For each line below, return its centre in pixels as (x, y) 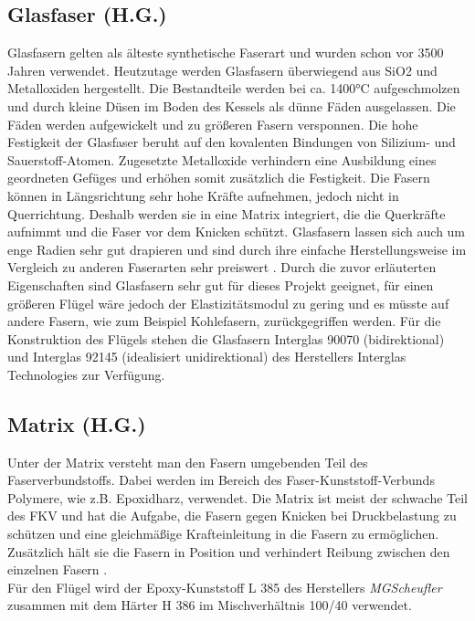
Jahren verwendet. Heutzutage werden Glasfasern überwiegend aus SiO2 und (222, 70)
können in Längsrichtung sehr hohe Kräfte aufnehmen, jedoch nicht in (203, 195)
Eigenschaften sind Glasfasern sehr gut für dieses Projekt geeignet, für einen (221, 284)
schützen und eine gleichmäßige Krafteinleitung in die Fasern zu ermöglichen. (223, 534)
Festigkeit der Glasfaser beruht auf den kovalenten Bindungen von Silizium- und (232, 142)
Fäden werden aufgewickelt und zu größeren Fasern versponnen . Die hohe (213, 124)
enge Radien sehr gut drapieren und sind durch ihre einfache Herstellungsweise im (237, 249)
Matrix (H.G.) (77, 423)
